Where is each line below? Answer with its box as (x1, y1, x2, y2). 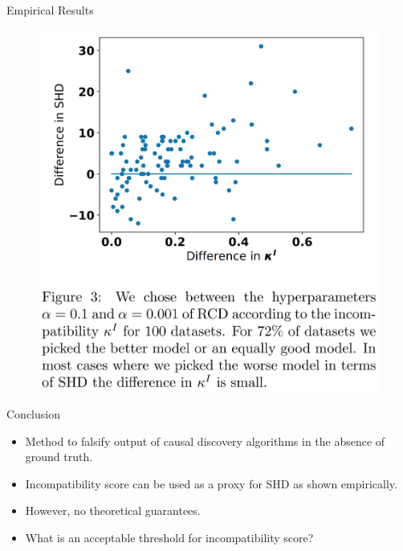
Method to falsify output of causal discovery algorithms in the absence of (25, 432, 385, 449)
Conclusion (6, 406, 60, 422)
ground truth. (25, 448, 93, 465)
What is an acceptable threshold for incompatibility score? (25, 529, 314, 545)
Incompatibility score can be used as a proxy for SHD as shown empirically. (25, 475, 397, 492)
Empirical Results (6, 2, 94, 18)
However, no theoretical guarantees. (25, 502, 201, 519)
